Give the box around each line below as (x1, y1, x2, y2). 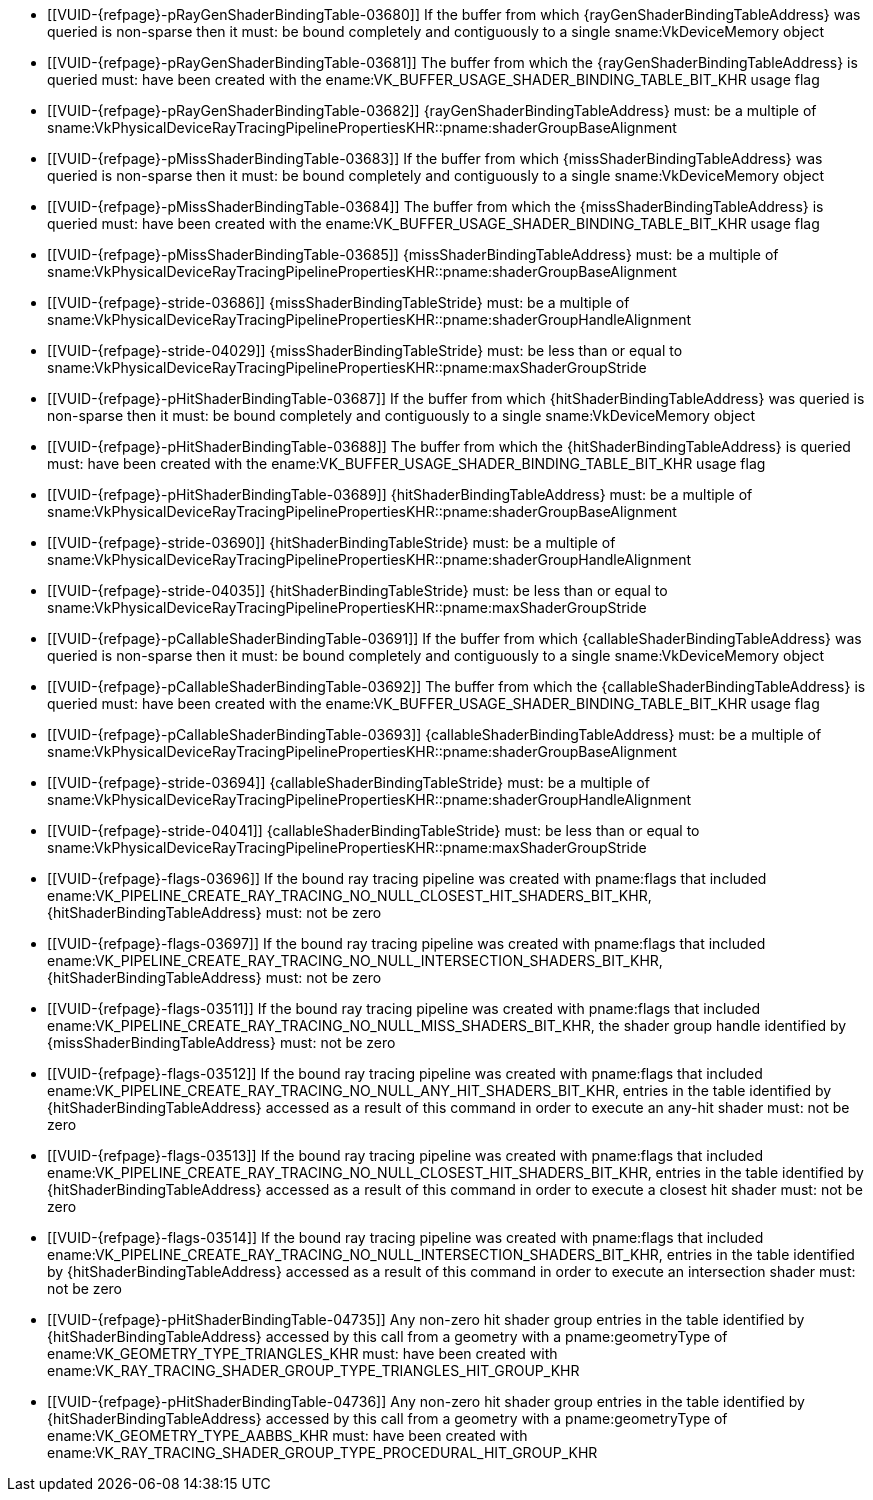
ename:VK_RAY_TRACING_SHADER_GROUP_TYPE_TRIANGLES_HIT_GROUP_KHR (47, 1362, 580, 1379)
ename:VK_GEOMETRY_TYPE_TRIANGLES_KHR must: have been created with (47, 1345, 558, 1362)
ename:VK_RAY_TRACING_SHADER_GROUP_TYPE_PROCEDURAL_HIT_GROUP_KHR (47, 1444, 598, 1461)
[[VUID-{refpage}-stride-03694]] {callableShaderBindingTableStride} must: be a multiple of (47, 774, 650, 791)
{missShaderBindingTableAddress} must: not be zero (47, 1034, 396, 1051)
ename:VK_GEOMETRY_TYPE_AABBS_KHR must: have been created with (47, 1427, 528, 1444)
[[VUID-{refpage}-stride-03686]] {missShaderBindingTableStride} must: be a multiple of (47, 294, 630, 311)
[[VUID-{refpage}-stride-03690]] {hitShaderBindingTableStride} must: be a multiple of (47, 534, 616, 551)
